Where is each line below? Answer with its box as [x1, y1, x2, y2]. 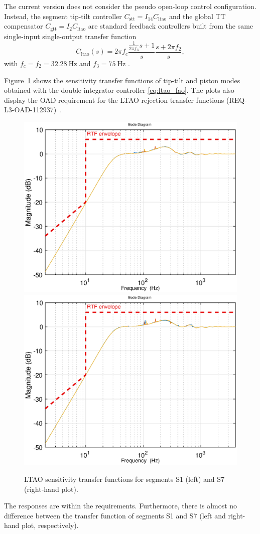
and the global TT [169, 11, 226, 21]
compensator [4, 21, 43, 31]
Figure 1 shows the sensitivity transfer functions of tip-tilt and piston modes [4, 75, 240, 85]
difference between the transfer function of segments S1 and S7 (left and [4, 510, 226, 520]
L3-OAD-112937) [4, 104, 57, 115]
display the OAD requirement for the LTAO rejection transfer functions [4, 94, 224, 105]
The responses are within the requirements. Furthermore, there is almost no [4, 500, 237, 511]
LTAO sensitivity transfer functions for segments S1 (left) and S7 [24, 474, 225, 484]
